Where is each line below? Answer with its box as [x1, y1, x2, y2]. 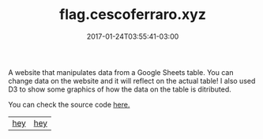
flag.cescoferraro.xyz [58, 6, 207, 24]
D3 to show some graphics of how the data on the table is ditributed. [8, 85, 231, 94]
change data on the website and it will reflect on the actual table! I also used [8, 76, 256, 85]
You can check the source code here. [8, 100, 130, 109]
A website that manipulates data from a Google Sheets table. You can [8, 67, 234, 77]
